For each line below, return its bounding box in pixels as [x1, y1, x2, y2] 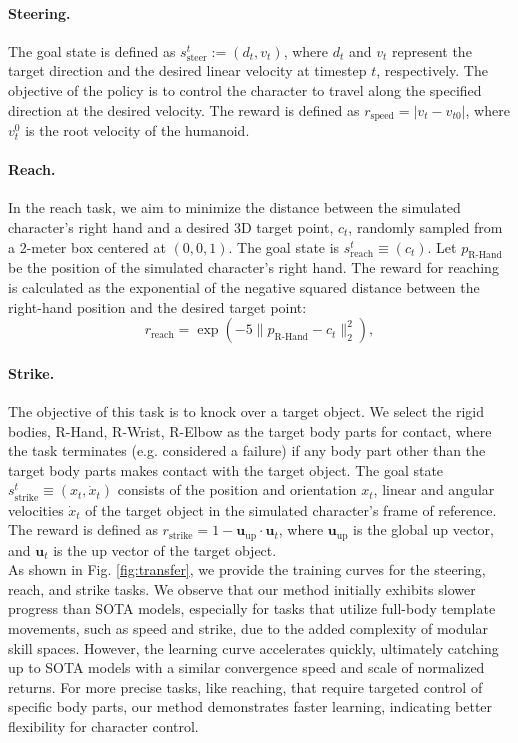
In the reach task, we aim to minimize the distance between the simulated [8, 197, 461, 218]
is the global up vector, [353, 519, 494, 540]
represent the [391, 40, 472, 61]
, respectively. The [376, 60, 488, 81]
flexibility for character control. [8, 715, 199, 736]
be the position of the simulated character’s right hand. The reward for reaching [8, 257, 499, 278]
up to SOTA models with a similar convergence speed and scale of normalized [8, 657, 485, 678]
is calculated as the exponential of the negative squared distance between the [8, 277, 480, 297]
